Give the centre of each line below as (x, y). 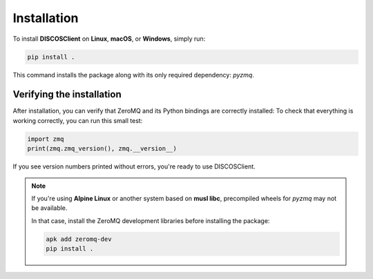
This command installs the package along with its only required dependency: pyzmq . (134, 75)
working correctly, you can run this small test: (78, 120)
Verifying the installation (67, 94)
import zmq (46, 139)
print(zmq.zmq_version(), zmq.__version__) (102, 149)
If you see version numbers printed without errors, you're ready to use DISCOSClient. (134, 166)
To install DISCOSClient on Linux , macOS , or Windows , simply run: (109, 39)
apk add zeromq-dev (79, 239)
